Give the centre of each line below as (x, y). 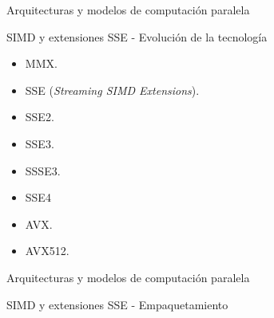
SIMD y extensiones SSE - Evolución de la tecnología (137, 36)
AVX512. (47, 251)
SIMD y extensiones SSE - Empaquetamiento (117, 304)
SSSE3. (43, 170)
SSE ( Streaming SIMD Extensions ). (112, 90)
